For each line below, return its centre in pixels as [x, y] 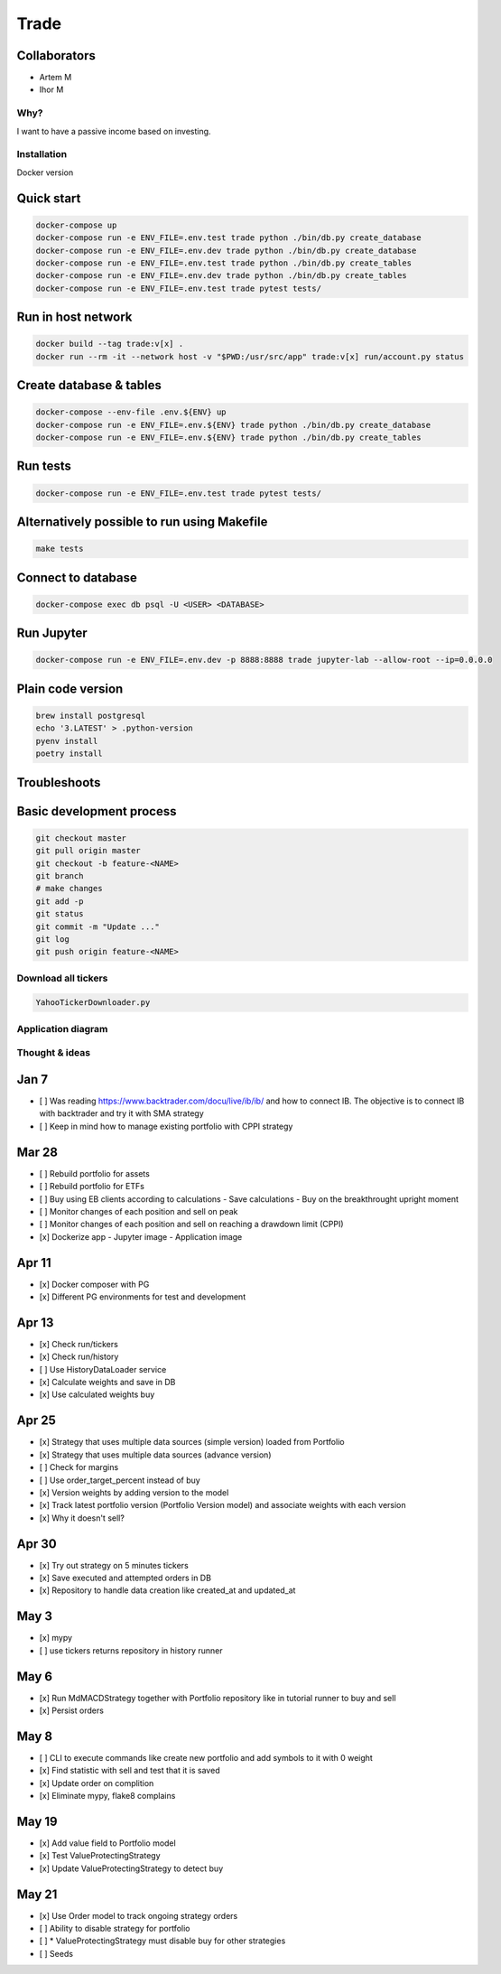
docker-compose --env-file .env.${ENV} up [131, 412]
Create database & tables [89, 385]
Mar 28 [37, 1152]
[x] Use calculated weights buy [97, 1394]
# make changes [69, 889]
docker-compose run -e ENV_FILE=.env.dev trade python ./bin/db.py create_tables [222, 276]
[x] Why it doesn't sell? [82, 1518]
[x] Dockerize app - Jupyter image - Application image [141, 1236]
